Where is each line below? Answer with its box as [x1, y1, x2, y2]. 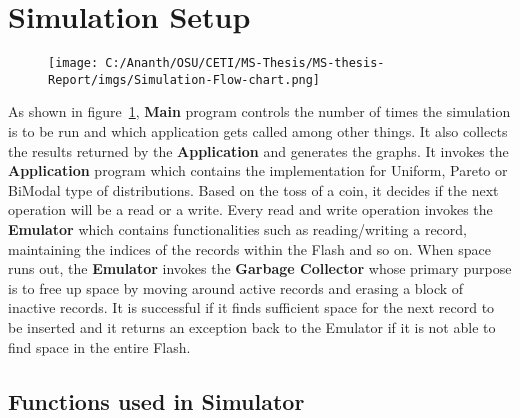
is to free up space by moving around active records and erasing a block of [8, 277, 464, 298]
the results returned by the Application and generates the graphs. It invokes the [8, 140, 509, 161]
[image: [48, 56, 99, 71]
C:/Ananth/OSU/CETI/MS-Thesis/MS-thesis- [105, 56, 385, 71]
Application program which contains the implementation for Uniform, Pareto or [8, 160, 508, 181]
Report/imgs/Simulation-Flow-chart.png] [48, 72, 321, 87]
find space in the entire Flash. [8, 336, 191, 357]
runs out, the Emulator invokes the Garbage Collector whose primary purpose [8, 258, 512, 279]
